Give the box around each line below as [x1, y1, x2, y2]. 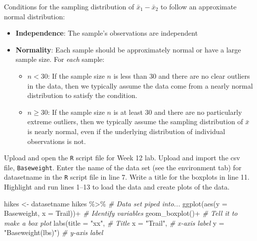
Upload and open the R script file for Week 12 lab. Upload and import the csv [4, 152, 240, 163]
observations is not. [27, 136, 86, 146]
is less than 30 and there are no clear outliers [113, 70, 250, 81]
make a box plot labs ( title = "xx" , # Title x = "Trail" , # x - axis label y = [4, 217, 224, 228]
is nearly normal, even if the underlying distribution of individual [27, 126, 225, 136]
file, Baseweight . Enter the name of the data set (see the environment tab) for [4, 162, 242, 172]
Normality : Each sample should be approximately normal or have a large [15, 44, 241, 54]
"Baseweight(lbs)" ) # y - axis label [4, 227, 103, 238]
